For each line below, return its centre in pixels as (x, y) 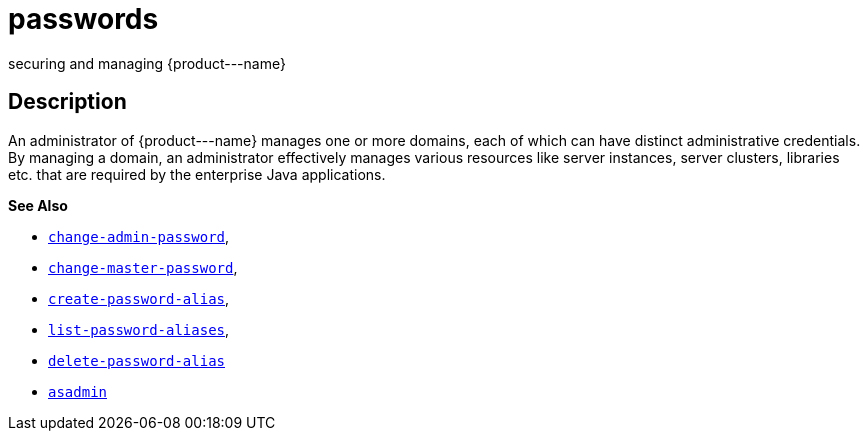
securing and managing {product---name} (147, 63)
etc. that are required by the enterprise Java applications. (197, 174)
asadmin (78, 391)
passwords (83, 19)
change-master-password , (143, 267)
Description (67, 102)
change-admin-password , (139, 236)
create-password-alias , (139, 298)
